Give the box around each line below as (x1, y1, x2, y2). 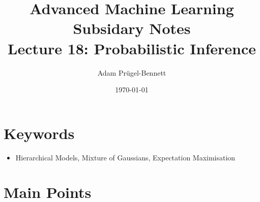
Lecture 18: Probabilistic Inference (8, 38, 256, 58)
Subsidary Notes (73, 18, 191, 39)
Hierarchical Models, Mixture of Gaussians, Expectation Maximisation (15, 152, 236, 162)
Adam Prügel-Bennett (97, 67, 166, 78)
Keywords (4, 122, 75, 143)
